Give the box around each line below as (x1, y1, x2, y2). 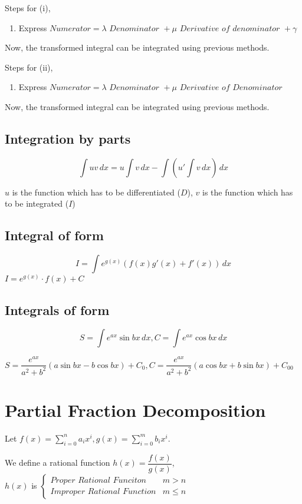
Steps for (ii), (5, 61, 53, 73)
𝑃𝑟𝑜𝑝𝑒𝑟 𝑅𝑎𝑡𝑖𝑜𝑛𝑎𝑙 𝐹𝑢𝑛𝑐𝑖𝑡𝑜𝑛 (50, 476, 147, 485)
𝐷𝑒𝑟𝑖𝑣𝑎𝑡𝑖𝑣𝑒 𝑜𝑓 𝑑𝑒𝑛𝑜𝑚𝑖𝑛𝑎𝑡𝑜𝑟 (179, 24, 280, 33)
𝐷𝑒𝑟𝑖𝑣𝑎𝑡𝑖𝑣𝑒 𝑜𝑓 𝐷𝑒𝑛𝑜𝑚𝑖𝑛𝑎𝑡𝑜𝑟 (179, 84, 283, 92)
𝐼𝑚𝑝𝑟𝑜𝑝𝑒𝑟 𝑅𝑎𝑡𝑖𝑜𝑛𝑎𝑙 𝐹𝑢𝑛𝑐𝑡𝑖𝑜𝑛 (50, 488, 156, 496)
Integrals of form (5, 300, 110, 319)
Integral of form (5, 226, 104, 244)
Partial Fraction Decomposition (5, 398, 266, 422)
